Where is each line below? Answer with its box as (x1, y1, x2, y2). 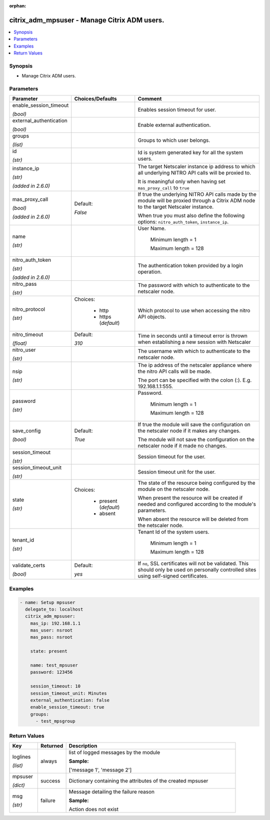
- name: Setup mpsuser (19, 600, 75, 605)
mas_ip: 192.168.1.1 (30, 620, 81, 626)
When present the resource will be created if (137, 495, 243, 502)
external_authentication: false (30, 697, 110, 703)
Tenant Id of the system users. (137, 529, 209, 536)
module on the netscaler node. (137, 486, 210, 493)
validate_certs (12, 562, 45, 569)
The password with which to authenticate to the (137, 282, 250, 289)
